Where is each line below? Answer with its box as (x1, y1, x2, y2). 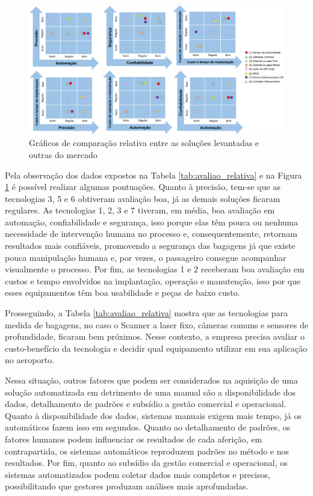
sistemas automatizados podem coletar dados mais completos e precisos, (5, 468, 270, 480)
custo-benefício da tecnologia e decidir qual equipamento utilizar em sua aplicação (5, 341, 308, 354)
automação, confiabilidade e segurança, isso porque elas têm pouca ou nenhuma (5, 215, 299, 228)
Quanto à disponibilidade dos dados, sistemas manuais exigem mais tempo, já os (5, 409, 302, 421)
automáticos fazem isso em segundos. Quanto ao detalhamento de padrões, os (5, 421, 291, 433)
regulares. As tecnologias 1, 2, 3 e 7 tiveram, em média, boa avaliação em (5, 204, 275, 216)
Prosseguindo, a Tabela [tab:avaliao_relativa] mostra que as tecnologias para (5, 307, 288, 319)
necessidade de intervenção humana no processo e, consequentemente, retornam (5, 227, 297, 240)
